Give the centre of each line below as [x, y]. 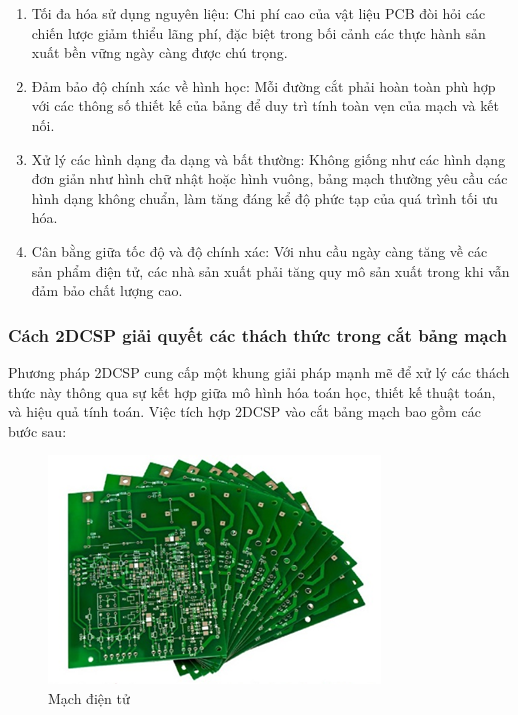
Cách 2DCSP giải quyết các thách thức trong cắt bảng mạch [258, 334]
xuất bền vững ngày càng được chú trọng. [159, 52]
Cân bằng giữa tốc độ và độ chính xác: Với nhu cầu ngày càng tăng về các [259, 250]
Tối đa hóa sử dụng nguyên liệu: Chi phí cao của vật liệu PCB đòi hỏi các [258, 13]
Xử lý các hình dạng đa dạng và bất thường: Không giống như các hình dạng [268, 158]
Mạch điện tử [89, 697]
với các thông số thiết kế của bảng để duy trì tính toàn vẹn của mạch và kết [265, 105]
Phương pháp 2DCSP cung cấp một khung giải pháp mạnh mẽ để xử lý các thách [259, 371]
